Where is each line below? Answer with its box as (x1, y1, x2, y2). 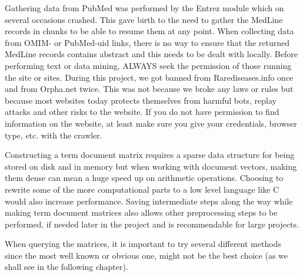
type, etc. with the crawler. (5, 128, 102, 141)
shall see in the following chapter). (5, 260, 128, 273)
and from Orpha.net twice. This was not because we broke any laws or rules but (5, 83, 294, 95)
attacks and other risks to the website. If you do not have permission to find (5, 105, 279, 118)
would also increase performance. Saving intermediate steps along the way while (5, 194, 293, 207)
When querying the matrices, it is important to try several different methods (5, 238, 281, 250)
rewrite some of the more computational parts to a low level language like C (5, 183, 279, 195)
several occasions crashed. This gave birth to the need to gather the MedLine (5, 13, 283, 25)
